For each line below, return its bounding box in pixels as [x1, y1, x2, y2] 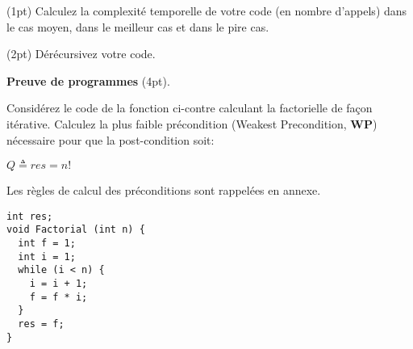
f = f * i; [29, 291, 88, 303]
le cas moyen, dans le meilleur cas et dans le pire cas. [6, 18, 269, 35]
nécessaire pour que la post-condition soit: [6, 131, 215, 148]
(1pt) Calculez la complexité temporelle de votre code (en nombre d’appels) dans [6, 2, 407, 19]
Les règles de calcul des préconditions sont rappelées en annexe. [6, 182, 321, 199]
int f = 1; [18, 238, 76, 250]
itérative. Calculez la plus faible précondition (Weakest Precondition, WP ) [6, 115, 378, 132]
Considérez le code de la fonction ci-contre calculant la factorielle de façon [6, 99, 373, 116]
